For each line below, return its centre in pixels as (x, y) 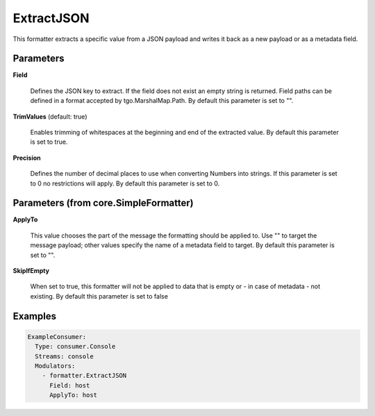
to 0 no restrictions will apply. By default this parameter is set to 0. (125, 183)
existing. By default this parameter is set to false (99, 296)
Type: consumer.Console (75, 347)
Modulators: (55, 366)
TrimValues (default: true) (50, 116)
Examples (35, 316)
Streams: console (64, 356)
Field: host (70, 385)
